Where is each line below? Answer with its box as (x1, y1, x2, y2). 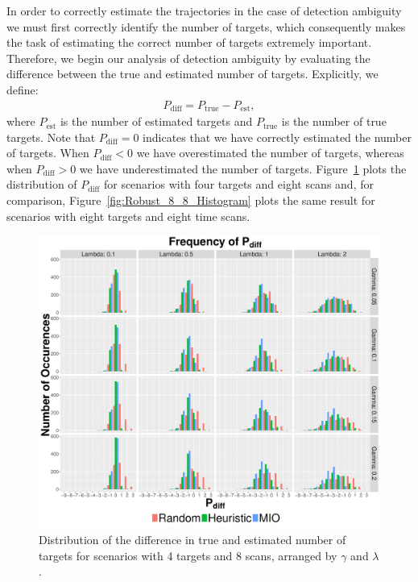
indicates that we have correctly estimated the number (143, 128, 412, 145)
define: (6, 81, 39, 98)
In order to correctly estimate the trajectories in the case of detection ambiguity (6, 2, 402, 19)
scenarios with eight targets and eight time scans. (6, 207, 250, 224)
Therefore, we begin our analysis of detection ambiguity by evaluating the (6, 49, 370, 66)
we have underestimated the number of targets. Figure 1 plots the (79, 160, 407, 177)
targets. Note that (6, 128, 96, 145)
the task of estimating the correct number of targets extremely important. (6, 34, 372, 51)
